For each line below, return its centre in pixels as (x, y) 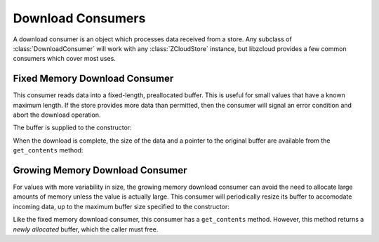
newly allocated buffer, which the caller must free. (86, 229)
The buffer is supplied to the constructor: (73, 128)
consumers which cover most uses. (64, 59)
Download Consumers (79, 18)
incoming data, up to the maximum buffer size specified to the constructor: (121, 206)
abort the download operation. (57, 115)
